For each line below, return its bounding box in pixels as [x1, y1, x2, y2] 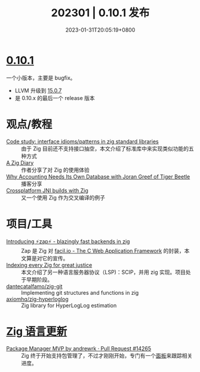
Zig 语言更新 [6, 325, 67, 338]
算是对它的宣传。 [26, 255, 69, 262]
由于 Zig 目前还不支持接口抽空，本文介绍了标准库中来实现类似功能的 [21, 145, 189, 152]
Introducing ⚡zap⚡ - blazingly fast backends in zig [6, 238, 130, 245]
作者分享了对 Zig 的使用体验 [21, 166, 90, 173]
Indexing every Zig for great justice [6, 261, 93, 268]
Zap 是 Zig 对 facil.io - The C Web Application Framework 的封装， [21, 247, 184, 254]
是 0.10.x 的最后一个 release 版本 [14, 94, 95, 101]
